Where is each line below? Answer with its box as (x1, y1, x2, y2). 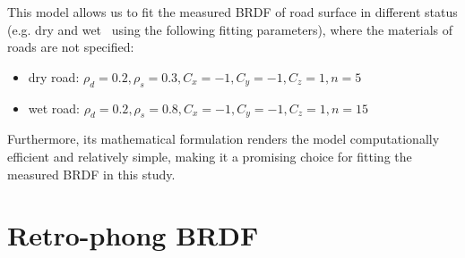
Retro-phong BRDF (7, 217, 259, 254)
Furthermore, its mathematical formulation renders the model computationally (7, 129, 440, 148)
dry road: (28, 67, 80, 86)
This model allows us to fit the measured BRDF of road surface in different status (7, 3, 458, 21)
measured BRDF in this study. (7, 164, 176, 183)
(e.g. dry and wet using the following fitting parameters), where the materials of (7, 20, 453, 38)
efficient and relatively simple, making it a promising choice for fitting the (7, 146, 412, 165)
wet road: (28, 98, 81, 117)
